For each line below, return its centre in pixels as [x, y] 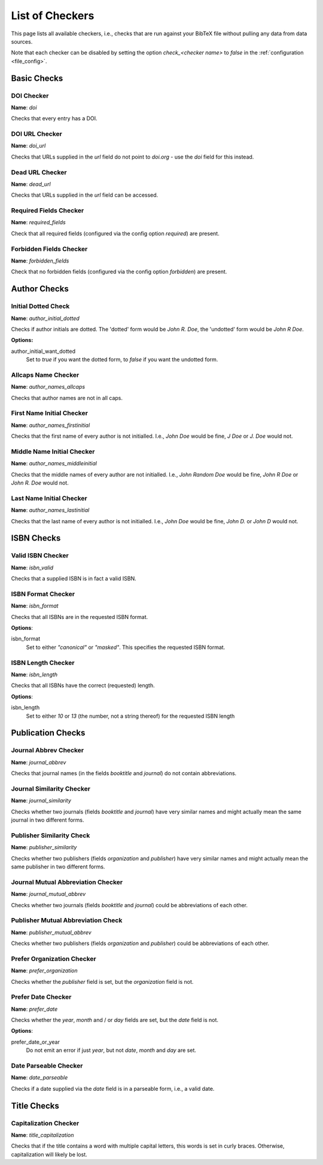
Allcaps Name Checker [45, 375]
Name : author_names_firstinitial [51, 425]
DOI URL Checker [36, 134]
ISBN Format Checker [43, 594]
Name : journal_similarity [41, 801]
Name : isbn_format [35, 606]
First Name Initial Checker [49, 413]
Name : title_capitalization [42, 1135]
